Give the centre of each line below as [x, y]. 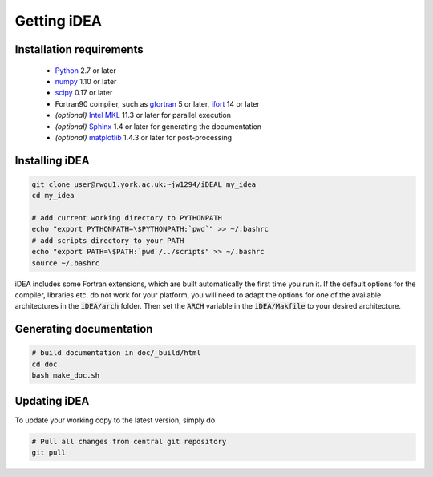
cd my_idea [53, 196]
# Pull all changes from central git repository [129, 441]
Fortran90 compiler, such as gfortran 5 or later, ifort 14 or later [157, 103]
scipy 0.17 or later [84, 93]
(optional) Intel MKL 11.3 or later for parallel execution [143, 115]
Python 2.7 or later [85, 70]
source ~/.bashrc [66, 263]
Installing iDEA [52, 160]
